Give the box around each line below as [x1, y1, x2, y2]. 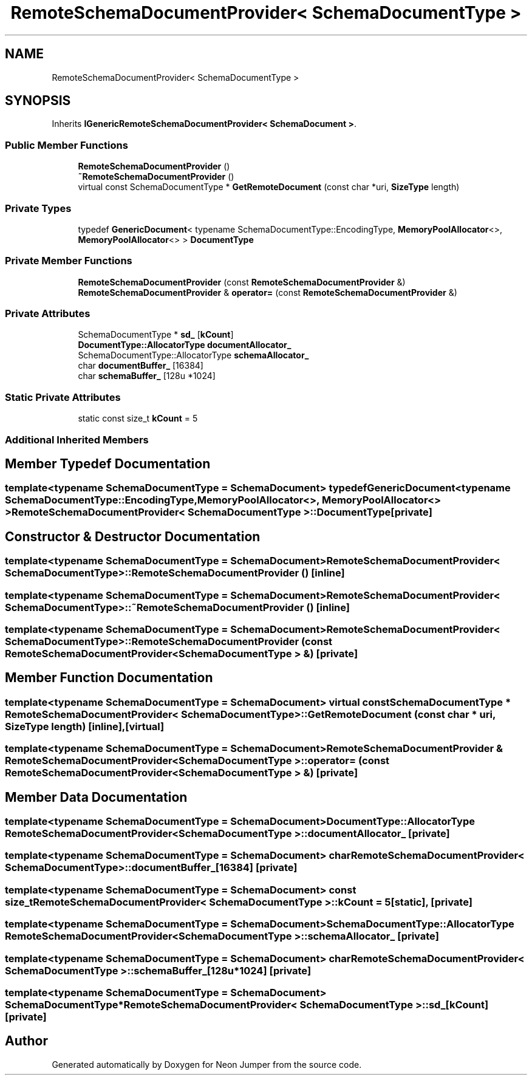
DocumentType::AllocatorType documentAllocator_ [78, 340, 292, 350]
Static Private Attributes [5, 391, 121, 403]
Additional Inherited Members [5, 433, 149, 446]
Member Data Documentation [5, 789, 188, 805]
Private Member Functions [5, 255, 132, 267]
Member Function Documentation [5, 670, 213, 686]
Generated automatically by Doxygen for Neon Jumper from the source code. [52, 1059, 362, 1070]
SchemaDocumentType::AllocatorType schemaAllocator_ [78, 350, 309, 361]
